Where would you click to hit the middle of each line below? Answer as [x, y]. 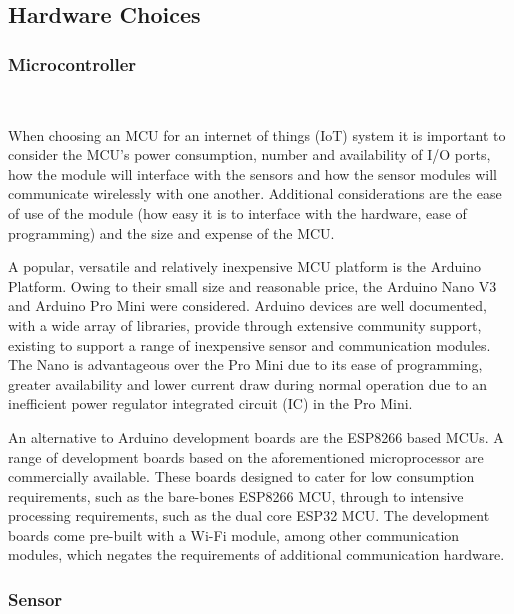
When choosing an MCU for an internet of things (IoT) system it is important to [257, 134]
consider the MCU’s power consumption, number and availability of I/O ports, [249, 154]
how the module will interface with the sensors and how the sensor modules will [252, 173]
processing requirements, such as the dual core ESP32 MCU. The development [249, 515]
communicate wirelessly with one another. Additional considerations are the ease [255, 193]
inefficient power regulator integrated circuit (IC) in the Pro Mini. [210, 403]
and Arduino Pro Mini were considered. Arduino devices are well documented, [247, 305]
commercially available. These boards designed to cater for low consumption [241, 476]
